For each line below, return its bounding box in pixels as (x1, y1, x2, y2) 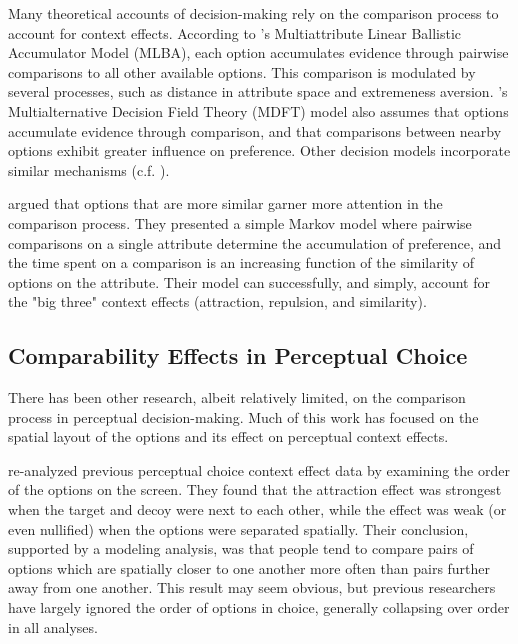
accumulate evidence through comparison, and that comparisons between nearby (8, 120, 502, 141)
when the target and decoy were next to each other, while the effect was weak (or (8, 499, 507, 520)
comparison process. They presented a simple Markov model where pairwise (8, 212, 472, 233)
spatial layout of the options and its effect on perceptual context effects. (8, 426, 449, 447)
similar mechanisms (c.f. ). (8, 159, 170, 180)
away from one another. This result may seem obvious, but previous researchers (8, 577, 496, 598)
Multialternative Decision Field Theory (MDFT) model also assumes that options (8, 100, 509, 121)
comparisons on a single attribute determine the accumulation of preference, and (8, 232, 502, 253)
